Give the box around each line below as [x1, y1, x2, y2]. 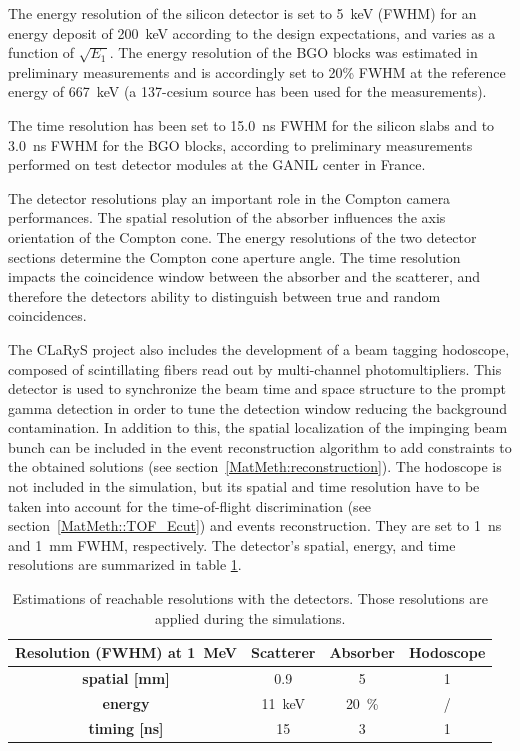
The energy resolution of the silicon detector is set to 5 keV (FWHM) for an [8, 3, 477, 23]
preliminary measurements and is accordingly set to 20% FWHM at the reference [8, 61, 506, 82]
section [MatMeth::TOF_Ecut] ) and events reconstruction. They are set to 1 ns [8, 515, 502, 536]
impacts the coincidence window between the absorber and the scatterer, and [8, 266, 481, 287]
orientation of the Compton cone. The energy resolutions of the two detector [8, 226, 477, 247]
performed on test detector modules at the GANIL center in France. [8, 154, 426, 175]
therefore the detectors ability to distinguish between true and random [8, 285, 441, 306]
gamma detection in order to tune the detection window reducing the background [8, 397, 508, 418]
